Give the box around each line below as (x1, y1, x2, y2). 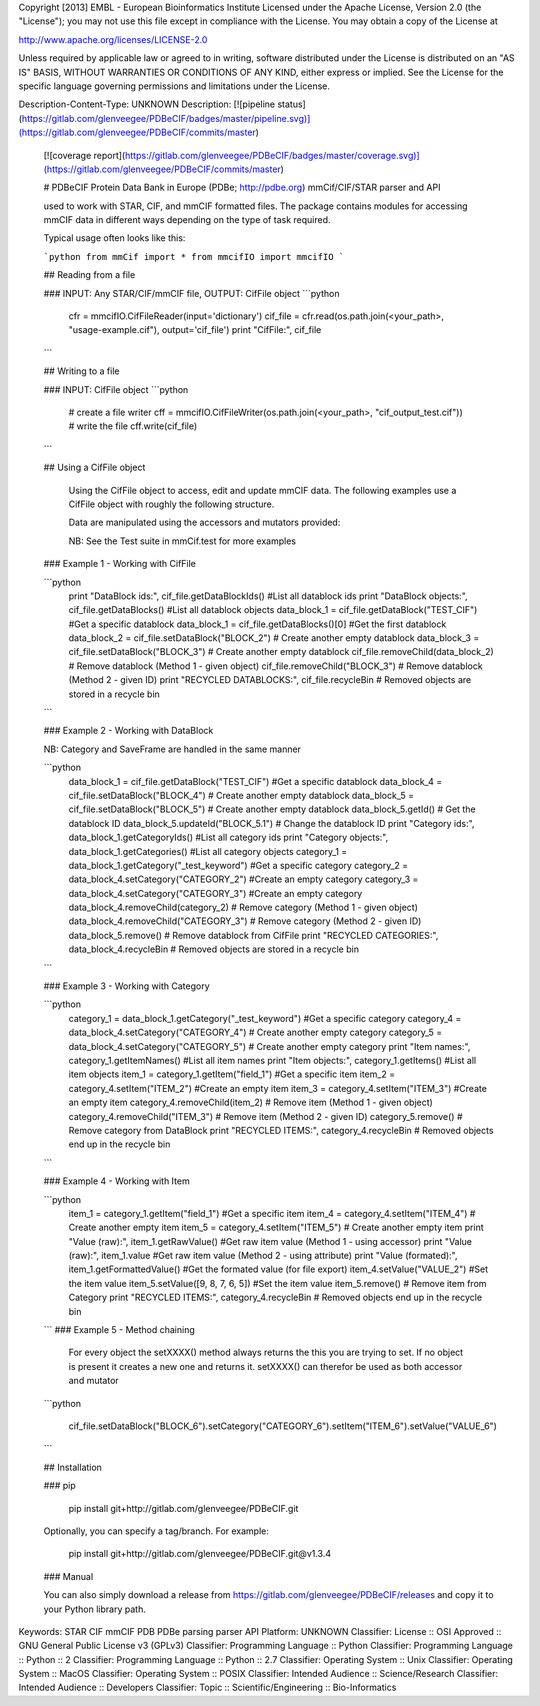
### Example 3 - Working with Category (43, 980, 210, 992)
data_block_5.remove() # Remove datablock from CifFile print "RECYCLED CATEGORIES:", (68, 929, 439, 941)
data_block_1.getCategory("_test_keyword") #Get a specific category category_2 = (68, 859, 409, 871)
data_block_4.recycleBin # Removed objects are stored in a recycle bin (68, 943, 360, 955)
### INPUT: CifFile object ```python (43, 383, 189, 395)
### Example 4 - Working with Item (43, 1175, 190, 1187)
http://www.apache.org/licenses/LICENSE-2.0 (18, 33, 208, 45)
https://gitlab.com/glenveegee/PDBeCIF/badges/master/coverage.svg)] (125, 149, 420, 161)
